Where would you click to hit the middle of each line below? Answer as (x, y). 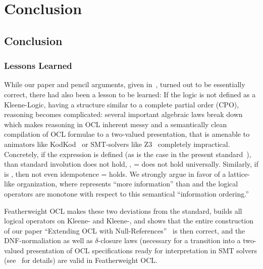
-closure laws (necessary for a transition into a (169, 240)
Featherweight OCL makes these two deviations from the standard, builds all (123, 210)
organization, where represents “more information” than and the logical (127, 184)
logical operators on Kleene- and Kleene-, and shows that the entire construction (129, 221)
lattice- (239, 174)
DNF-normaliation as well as (48, 240)
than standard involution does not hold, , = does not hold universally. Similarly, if (131, 164)
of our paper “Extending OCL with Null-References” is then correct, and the (125, 230)
